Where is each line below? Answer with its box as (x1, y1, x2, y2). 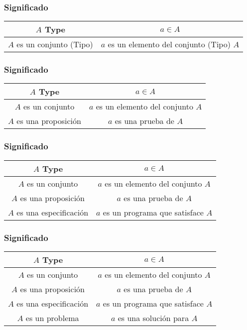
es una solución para (118, 312, 189, 324)
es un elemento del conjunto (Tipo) (108, 38, 231, 50)
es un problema (25, 312, 79, 324)
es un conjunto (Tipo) (16, 38, 93, 50)
